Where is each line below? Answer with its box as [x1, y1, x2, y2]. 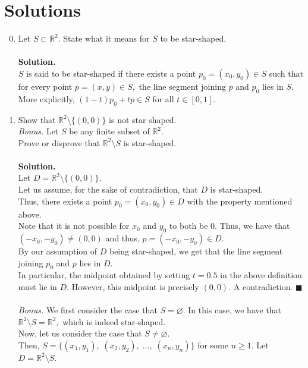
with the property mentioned [187, 194, 293, 207]
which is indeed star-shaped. [62, 315, 166, 328]
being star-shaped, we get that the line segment [109, 245, 283, 257]
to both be [169, 219, 208, 232]
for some [197, 339, 228, 351]
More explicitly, [18, 92, 75, 105]
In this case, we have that [188, 304, 282, 316]
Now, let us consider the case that [18, 327, 142, 339]
